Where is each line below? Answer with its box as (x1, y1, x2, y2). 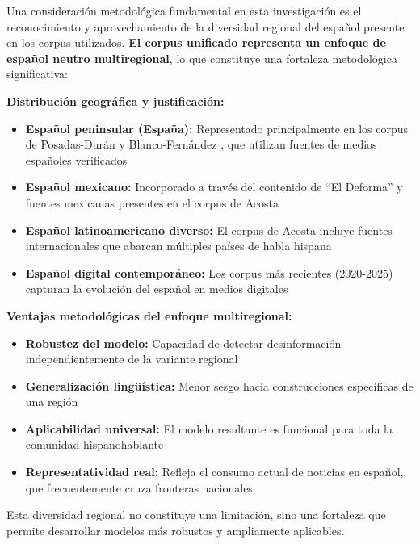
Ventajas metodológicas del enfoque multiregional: (6, 307, 292, 324)
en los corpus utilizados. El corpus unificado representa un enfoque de (6, 34, 386, 51)
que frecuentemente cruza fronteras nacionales (25, 479, 253, 496)
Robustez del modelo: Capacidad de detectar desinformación (25, 334, 342, 351)
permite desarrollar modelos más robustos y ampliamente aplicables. (6, 521, 345, 538)
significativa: (6, 65, 68, 82)
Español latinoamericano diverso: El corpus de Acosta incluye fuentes (25, 221, 393, 238)
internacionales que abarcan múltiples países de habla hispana (25, 237, 332, 254)
